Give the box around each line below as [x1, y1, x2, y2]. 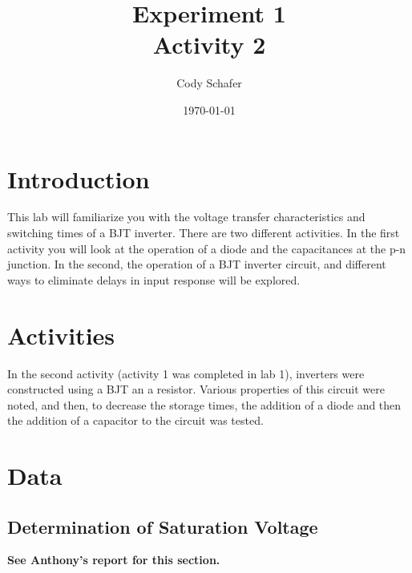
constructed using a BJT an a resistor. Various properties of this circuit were [7, 381, 386, 397]
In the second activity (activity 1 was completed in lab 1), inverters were [7, 365, 365, 381]
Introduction [7, 162, 150, 195]
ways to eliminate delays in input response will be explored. [7, 271, 301, 288]
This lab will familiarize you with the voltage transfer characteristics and [7, 208, 366, 225]
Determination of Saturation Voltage [7, 514, 318, 539]
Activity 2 [152, 28, 266, 61]
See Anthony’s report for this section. [7, 551, 220, 568]
